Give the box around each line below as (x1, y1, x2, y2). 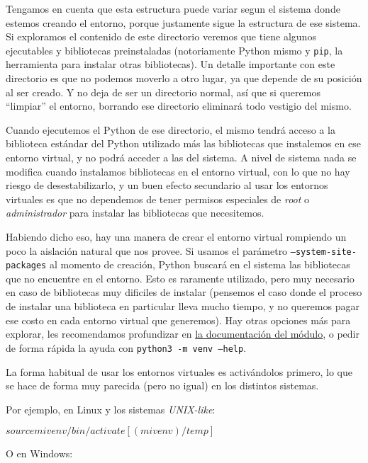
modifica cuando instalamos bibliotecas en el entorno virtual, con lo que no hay (6, 164, 350, 178)
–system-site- (290, 246, 357, 257)
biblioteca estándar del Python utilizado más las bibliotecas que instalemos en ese (6, 136, 361, 151)
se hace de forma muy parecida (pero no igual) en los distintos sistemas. (6, 378, 319, 393)
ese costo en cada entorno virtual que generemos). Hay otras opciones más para (6, 312, 351, 327)
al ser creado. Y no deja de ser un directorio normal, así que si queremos (6, 84, 320, 99)
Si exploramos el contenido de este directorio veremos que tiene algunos (6, 29, 316, 44)
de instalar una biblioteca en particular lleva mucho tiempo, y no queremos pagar (6, 299, 359, 314)
